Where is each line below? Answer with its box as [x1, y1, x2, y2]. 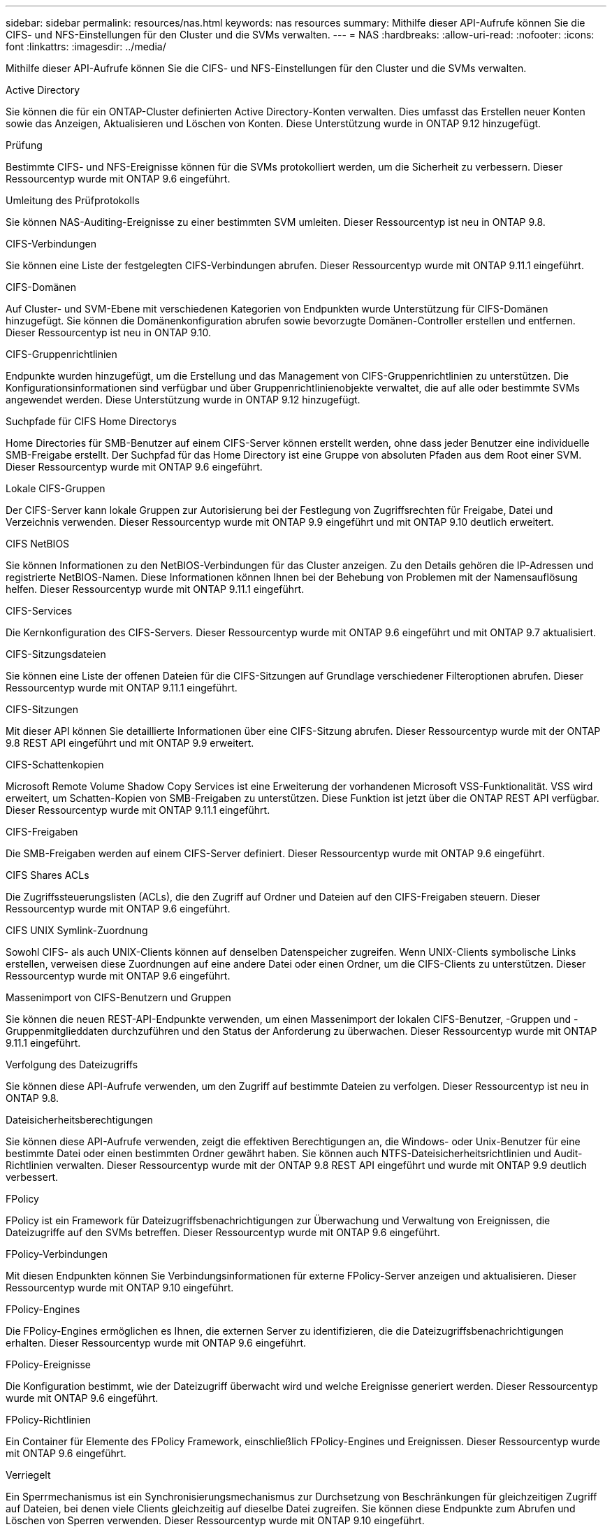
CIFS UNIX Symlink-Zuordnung [6, 924, 148, 936]
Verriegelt [6, 1469, 51, 1481]
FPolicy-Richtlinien [6, 1414, 91, 1426]
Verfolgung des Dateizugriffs [6, 1059, 138, 1070]
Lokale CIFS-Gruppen [6, 482, 105, 494]
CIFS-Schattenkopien [6, 759, 104, 770]
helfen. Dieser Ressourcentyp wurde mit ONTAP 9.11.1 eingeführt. [6, 583, 305, 595]
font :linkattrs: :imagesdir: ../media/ [6, 41, 166, 52]
